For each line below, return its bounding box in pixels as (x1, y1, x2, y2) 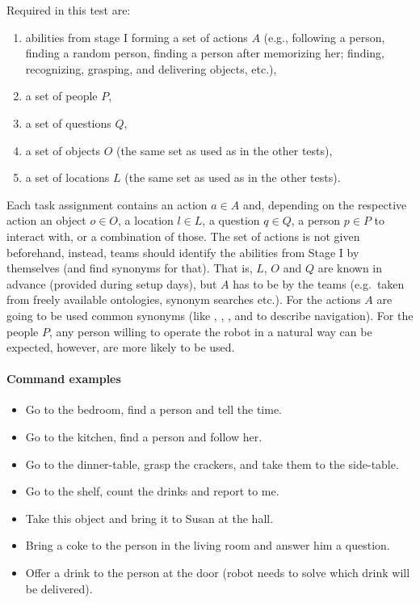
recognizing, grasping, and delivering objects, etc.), (25, 60, 277, 77)
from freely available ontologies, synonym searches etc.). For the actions (6, 291, 361, 308)
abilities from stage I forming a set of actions (25, 28, 248, 45)
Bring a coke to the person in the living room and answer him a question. (25, 537, 390, 554)
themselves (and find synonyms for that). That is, (6, 259, 253, 276)
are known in (317, 259, 383, 276)
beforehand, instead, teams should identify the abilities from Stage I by (6, 243, 359, 260)
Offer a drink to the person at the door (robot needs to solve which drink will (25, 564, 410, 581)
